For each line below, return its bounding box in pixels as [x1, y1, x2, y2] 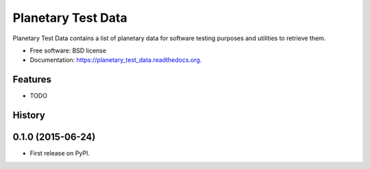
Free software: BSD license [29, 46, 106, 55]
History [12, 110, 46, 121]
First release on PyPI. [29, 149, 90, 157]
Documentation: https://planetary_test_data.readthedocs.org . [29, 56, 202, 64]
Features [12, 74, 51, 85]
